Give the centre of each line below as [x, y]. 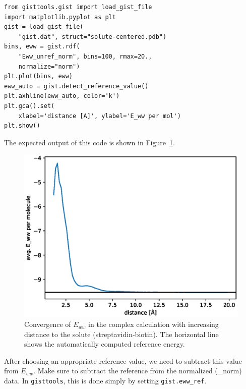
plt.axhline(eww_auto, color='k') [62, 96]
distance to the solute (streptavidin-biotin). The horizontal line [121, 334]
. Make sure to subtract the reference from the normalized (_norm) [138, 371]
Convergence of [48, 324]
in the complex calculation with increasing [153, 324]
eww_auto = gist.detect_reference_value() [76, 86]
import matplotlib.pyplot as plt [60, 17]
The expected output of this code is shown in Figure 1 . [89, 142]
